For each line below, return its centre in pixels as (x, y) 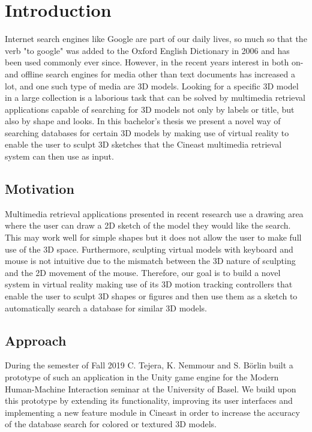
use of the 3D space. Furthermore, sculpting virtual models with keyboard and (149, 249)
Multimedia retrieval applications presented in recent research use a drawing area (154, 213)
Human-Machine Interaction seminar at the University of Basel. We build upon (151, 388)
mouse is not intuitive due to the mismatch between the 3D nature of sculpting (150, 261)
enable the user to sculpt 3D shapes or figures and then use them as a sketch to (151, 296)
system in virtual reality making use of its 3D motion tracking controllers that (149, 284)
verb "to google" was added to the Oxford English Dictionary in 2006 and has (147, 50)
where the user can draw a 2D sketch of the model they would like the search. (148, 225)
